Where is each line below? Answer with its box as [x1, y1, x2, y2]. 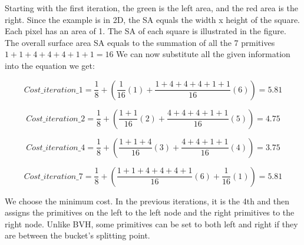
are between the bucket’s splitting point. [5, 229, 150, 241]
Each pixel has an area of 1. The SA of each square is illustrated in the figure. [5, 25, 286, 37]
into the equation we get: [5, 59, 95, 71]
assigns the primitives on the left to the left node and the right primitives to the [5, 206, 295, 218]
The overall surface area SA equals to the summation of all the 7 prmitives [5, 36, 275, 48]
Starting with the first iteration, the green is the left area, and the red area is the [5, 2, 298, 14]
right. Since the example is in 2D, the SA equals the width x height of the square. [5, 13, 300, 25]
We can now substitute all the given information [116, 48, 290, 60]
